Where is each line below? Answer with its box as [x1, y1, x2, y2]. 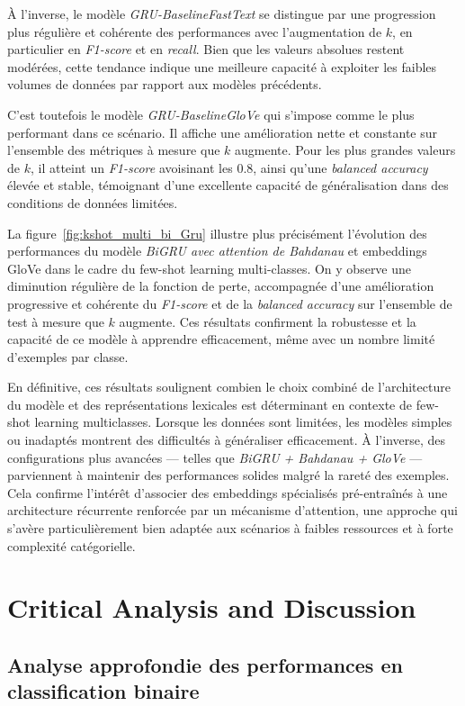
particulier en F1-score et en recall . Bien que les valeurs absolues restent [7, 40, 405, 59]
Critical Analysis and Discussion [7, 589, 416, 626]
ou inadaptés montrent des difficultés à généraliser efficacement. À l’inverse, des [7, 430, 446, 449]
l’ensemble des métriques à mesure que [7, 140, 220, 159]
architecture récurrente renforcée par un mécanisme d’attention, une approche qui [7, 501, 458, 520]
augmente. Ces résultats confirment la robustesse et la [119, 312, 416, 330]
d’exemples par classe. [7, 347, 129, 366]
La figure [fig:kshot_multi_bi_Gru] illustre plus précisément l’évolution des [7, 223, 427, 242]
